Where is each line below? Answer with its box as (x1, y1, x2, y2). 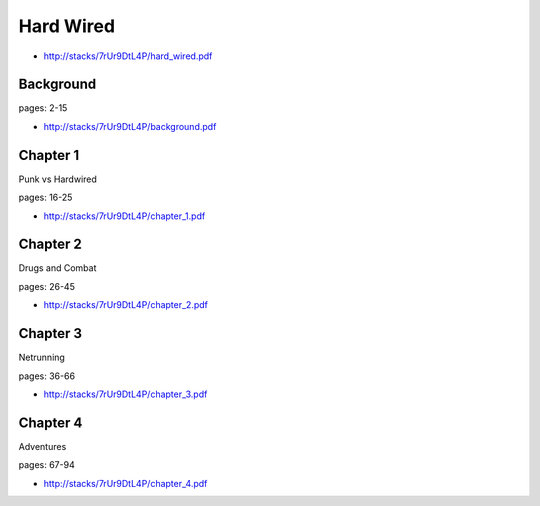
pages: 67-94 (18, 459, 75, 471)
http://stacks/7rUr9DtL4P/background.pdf (43, 120, 217, 132)
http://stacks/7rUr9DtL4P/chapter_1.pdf (43, 210, 206, 222)
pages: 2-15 (18, 102, 68, 114)
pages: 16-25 (18, 191, 73, 204)
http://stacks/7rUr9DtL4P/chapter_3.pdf (43, 388, 208, 400)
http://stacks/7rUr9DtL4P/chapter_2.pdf (43, 299, 209, 311)
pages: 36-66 (18, 370, 75, 382)
